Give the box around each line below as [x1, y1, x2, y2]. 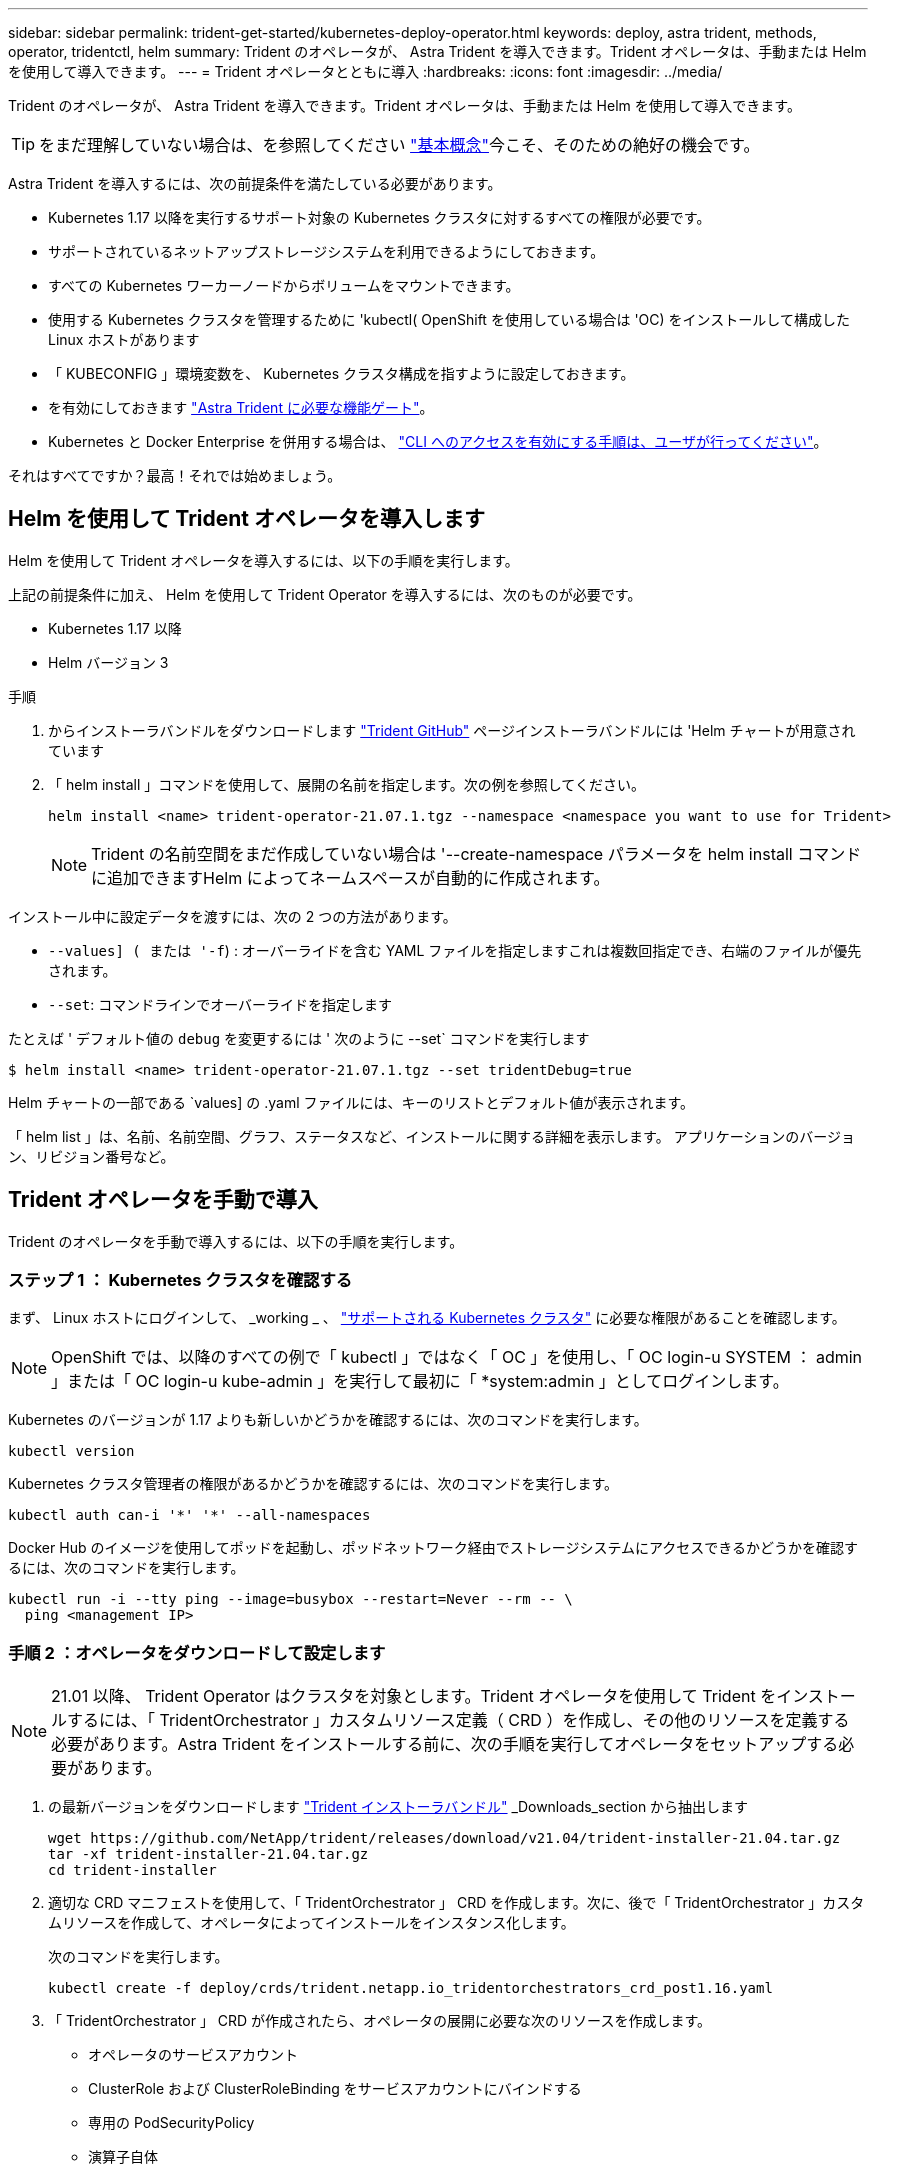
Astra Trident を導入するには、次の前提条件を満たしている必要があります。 [8, 175, 502, 192]
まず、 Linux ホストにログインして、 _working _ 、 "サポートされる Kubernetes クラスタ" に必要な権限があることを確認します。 [8, 1309, 846, 1327]
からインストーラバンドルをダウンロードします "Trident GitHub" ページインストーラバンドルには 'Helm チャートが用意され [48, 721, 856, 739]
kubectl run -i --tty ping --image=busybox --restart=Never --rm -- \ [8, 1591, 573, 1608]
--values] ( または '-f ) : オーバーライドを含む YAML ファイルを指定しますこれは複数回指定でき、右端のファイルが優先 [48, 941, 862, 959]
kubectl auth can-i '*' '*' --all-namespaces [8, 1507, 371, 1524]
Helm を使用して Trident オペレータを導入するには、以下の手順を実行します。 [8, 551, 519, 569]
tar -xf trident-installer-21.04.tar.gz [48, 1846, 369, 1863]
